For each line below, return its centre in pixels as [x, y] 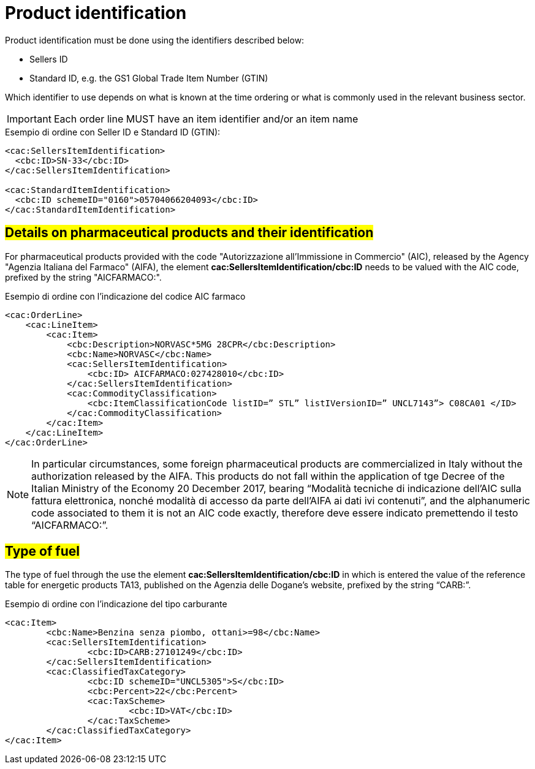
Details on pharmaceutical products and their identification [189, 233]
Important [29, 119]
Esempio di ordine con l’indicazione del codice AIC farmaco [125, 296]
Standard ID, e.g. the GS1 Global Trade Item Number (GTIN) [149, 78]
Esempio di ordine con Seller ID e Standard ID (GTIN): [113, 132]
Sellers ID [49, 59]
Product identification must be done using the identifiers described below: [155, 40]
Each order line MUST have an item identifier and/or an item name [206, 119]
